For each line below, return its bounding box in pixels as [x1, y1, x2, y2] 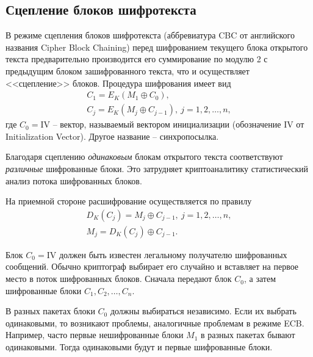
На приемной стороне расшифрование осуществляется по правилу [5, 195, 252, 207]
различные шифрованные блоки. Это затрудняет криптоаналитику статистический [5, 162, 309, 175]
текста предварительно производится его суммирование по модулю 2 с [5, 52, 268, 65]
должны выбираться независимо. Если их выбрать [110, 305, 297, 317]
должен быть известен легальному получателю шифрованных [59, 248, 287, 261]
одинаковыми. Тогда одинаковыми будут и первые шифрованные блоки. [5, 341, 273, 353]
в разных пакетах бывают [201, 328, 295, 341]
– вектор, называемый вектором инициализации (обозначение [52, 118, 281, 131]
